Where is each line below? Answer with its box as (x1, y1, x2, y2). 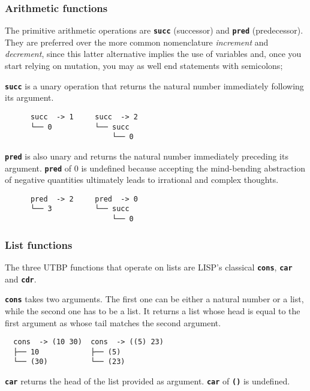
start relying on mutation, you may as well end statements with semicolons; (5, 59, 283, 72)
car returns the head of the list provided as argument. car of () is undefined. (5, 375, 290, 387)
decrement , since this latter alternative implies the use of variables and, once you (5, 47, 302, 60)
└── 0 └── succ (30, 122, 130, 131)
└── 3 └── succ (30, 204, 130, 213)
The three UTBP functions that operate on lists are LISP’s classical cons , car (5, 260, 293, 273)
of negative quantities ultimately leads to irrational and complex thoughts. (5, 173, 279, 186)
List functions (5, 237, 73, 252)
